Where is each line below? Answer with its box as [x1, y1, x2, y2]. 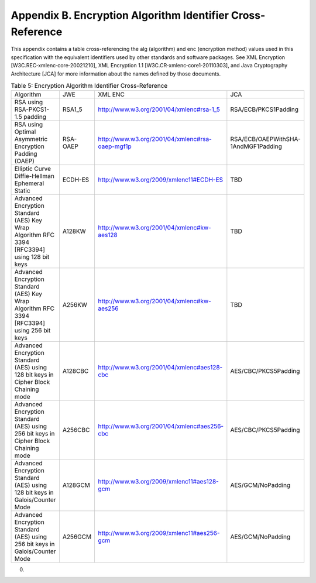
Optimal [14, 128, 36, 136]
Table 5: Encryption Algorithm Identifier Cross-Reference [11, 82, 168, 90]
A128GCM [62, 481, 91, 489]
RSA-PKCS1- [14, 105, 50, 114]
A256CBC [62, 426, 90, 434]
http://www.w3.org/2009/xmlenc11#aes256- [98, 529, 220, 537]
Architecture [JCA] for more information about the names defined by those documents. [11, 70, 221, 77]
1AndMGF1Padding [230, 142, 282, 150]
